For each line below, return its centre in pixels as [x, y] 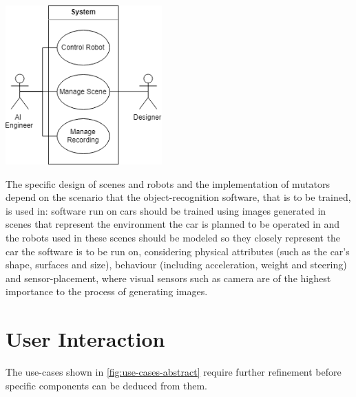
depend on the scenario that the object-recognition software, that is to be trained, [178, 197]
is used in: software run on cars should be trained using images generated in [166, 210]
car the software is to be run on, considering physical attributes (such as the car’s [178, 251]
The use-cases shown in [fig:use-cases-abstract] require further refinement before [174, 372]
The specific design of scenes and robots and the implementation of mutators [168, 183]
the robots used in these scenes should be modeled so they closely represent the [173, 237]
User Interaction [85, 339]
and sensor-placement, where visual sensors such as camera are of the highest [168, 278]
